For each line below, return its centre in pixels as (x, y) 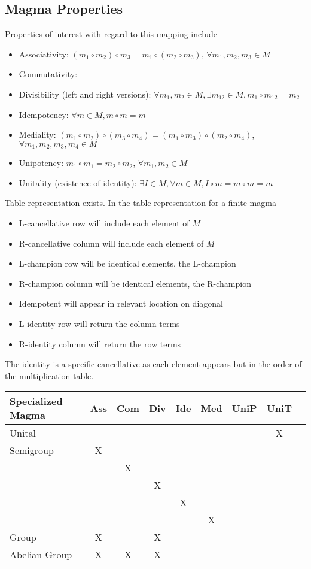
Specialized (36, 401)
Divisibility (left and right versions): (85, 94)
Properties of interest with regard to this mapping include (111, 34)
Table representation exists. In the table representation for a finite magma (141, 203)
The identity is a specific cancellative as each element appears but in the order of (153, 364)
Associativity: (44, 54)
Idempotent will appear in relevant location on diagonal (121, 303)
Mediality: (37, 134)
